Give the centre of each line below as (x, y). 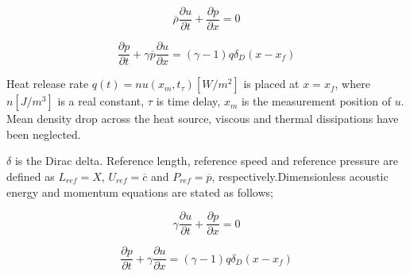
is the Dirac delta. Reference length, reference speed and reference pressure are (206, 161)
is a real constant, (101, 101)
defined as (31, 176)
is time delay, (188, 101)
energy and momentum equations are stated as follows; (140, 192)
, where (352, 84)
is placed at (271, 84)
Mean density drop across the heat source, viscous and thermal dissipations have (203, 119)
